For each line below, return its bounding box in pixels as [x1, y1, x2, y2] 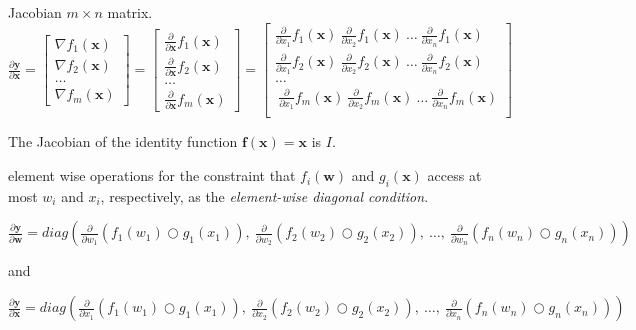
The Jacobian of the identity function [8, 131, 238, 152]
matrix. [107, 2, 153, 22]
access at [427, 165, 482, 186]
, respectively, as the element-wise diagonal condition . [100, 185, 429, 206]
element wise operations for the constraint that [8, 165, 296, 186]
